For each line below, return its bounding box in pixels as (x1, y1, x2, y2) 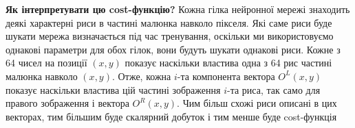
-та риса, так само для (226, 82, 321, 97)
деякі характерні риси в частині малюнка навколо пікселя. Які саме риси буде (6, 15, 332, 29)
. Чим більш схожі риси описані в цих (177, 96, 337, 110)
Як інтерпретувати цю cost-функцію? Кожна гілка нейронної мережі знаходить (6, 2, 350, 16)
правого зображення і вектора (6, 96, 129, 110)
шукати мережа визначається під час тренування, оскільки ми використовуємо (6, 29, 334, 43)
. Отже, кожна (111, 68, 171, 83)
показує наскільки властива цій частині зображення (6, 82, 221, 97)
